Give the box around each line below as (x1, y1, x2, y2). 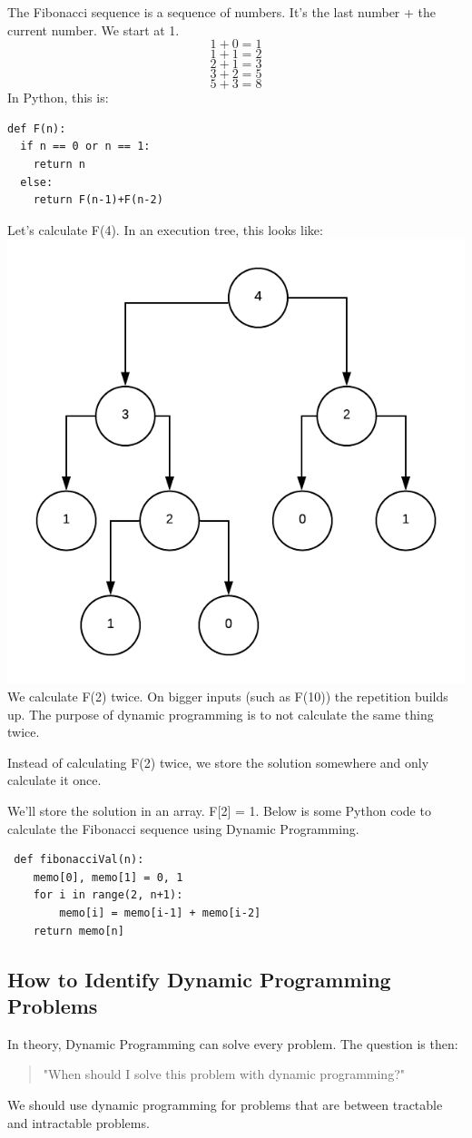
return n (33, 157, 85, 171)
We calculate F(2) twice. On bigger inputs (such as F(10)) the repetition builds (7, 687, 448, 706)
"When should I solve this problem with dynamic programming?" (43, 1064, 405, 1084)
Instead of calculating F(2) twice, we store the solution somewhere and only (7, 752, 429, 771)
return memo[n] (33, 924, 124, 937)
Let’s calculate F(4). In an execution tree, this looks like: (7, 220, 323, 239)
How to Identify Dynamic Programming (7, 965, 391, 993)
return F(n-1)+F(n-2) (33, 193, 163, 207)
